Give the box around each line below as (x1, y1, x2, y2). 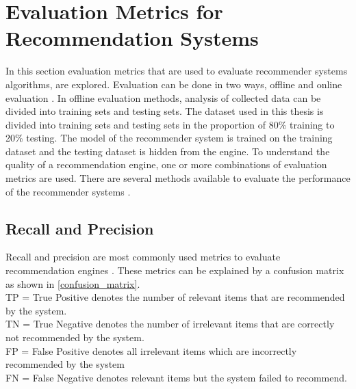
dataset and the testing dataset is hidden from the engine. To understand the (5, 144, 330, 158)
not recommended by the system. (5, 330, 144, 345)
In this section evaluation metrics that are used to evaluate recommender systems (5, 64, 348, 78)
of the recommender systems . (5, 184, 131, 198)
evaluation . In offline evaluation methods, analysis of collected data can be (5, 90, 321, 105)
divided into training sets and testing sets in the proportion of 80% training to (5, 117, 335, 131)
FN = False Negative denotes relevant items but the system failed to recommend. (5, 370, 347, 384)
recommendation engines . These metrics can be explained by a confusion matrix (5, 263, 344, 278)
